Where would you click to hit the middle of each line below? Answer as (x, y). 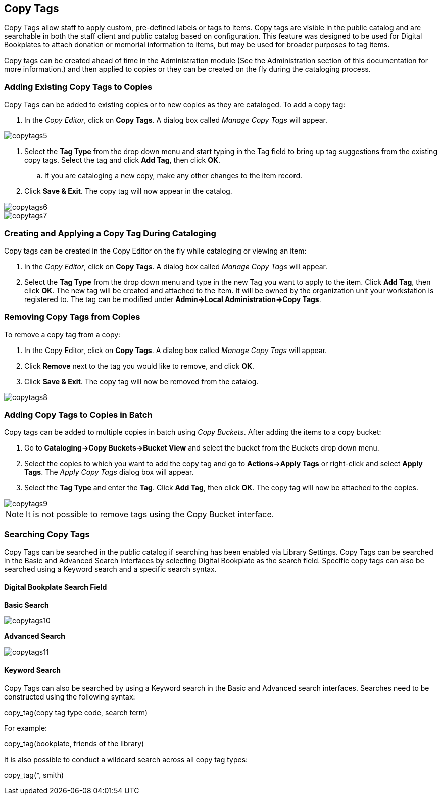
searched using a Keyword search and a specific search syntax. (110, 569)
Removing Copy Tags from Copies (72, 317)
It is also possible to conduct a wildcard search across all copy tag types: (126, 759)
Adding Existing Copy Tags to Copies (78, 87)
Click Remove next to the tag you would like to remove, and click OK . (139, 366)
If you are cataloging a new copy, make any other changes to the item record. (174, 176)
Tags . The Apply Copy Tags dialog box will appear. (109, 472)
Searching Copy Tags (47, 534)
